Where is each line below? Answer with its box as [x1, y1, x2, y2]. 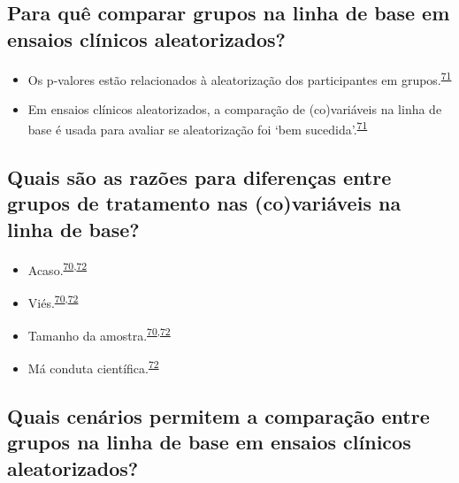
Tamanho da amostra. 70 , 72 [27, 324, 171, 344]
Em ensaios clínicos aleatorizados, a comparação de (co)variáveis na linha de [27, 99, 442, 118]
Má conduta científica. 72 [27, 356, 159, 378]
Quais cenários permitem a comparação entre [7, 402, 430, 430]
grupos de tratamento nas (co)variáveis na [7, 189, 402, 217]
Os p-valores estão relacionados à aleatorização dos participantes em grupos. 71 [27, 67, 452, 88]
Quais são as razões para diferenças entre [7, 164, 392, 191]
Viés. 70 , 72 [27, 290, 79, 311]
